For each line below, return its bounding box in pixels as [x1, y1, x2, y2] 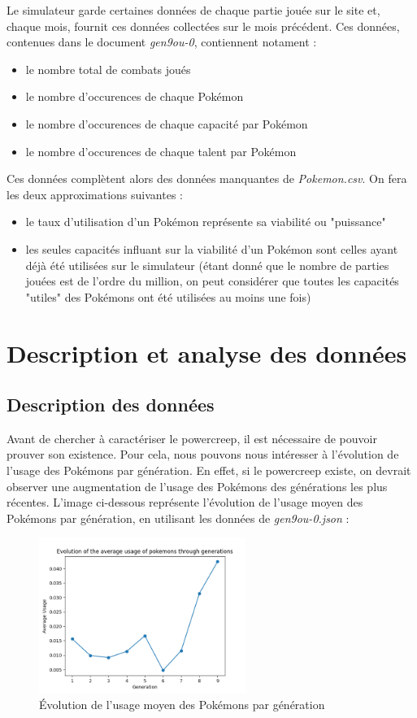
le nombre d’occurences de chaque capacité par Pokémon [25, 115, 308, 132]
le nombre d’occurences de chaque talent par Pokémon [25, 142, 297, 159]
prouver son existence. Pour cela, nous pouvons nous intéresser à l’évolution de [7, 446, 399, 463]
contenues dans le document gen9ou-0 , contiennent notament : [7, 33, 317, 50]
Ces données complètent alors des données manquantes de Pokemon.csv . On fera [7, 170, 407, 187]
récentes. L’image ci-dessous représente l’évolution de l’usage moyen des [7, 494, 363, 511]
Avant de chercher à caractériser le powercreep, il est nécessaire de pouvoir [7, 429, 377, 446]
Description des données [7, 392, 215, 417]
